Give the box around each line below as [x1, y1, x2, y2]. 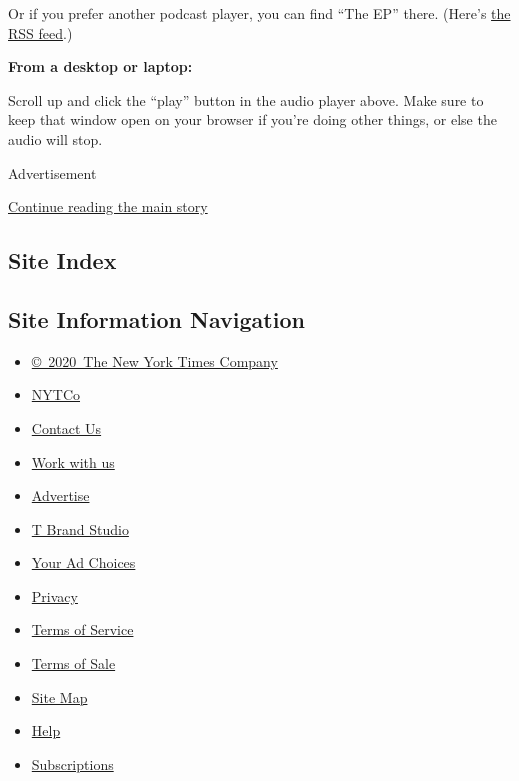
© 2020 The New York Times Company [31, 350, 278, 371]
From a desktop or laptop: [8, 56, 193, 77]
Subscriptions [31, 753, 114, 774]
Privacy [31, 585, 78, 606]
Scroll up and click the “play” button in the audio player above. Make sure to [8, 89, 484, 110]
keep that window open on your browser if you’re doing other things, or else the [8, 109, 497, 130]
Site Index [8, 245, 117, 276]
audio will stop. [8, 128, 103, 149]
